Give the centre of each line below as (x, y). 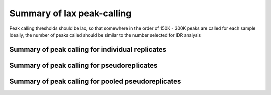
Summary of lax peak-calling (71, 13)
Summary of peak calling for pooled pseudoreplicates (95, 81)
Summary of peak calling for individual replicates (88, 50)
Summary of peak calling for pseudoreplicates (83, 65)
